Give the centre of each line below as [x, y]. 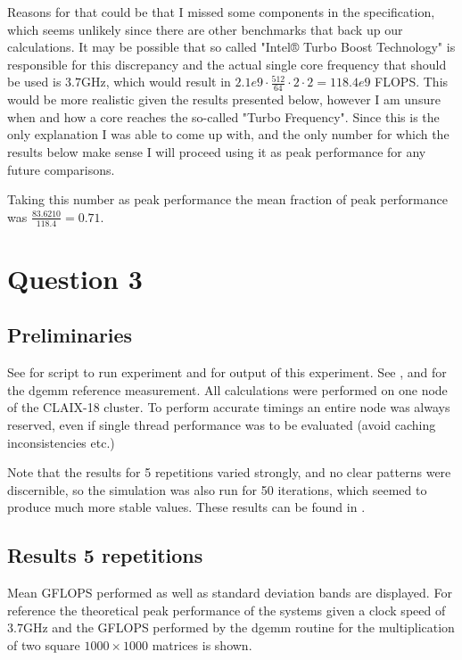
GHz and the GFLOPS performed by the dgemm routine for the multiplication [239, 627]
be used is [34, 82]
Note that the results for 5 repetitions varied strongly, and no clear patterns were [229, 472]
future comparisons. [61, 169]
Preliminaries [70, 335]
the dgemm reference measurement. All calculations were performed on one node [227, 389]
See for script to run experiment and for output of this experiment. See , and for [227, 372]
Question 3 [75, 278]
